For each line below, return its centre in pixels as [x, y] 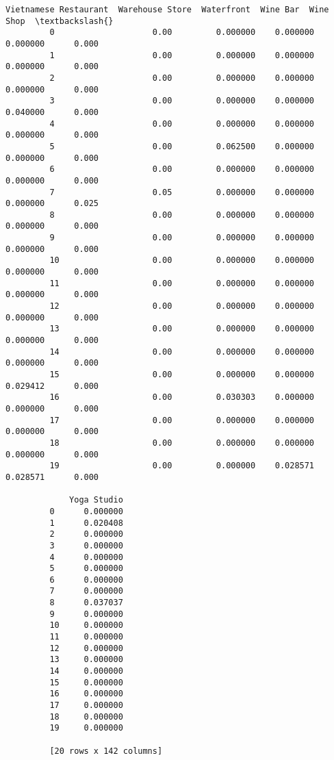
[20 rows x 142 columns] [106, 751]
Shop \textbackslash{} [60, 21]
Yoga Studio [96, 500]
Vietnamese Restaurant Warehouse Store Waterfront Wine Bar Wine [167, 10]
